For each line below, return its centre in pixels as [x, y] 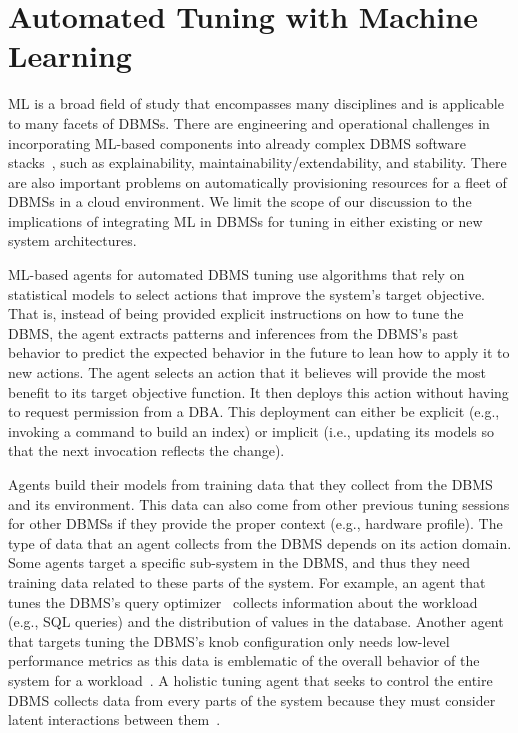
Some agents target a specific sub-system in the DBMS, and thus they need [239, 562]
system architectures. [72, 240]
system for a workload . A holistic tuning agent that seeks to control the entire [250, 679]
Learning [70, 55]
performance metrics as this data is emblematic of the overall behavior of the [244, 660]
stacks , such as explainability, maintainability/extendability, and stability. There [257, 162]
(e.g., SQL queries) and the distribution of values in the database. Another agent [256, 621]
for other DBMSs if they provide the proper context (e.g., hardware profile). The [255, 523]
